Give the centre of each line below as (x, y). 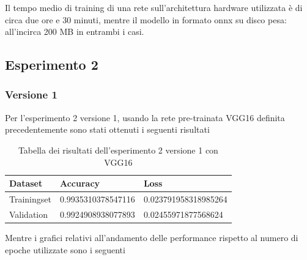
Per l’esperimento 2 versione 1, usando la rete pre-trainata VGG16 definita (145, 117)
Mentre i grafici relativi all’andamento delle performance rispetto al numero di (152, 237)
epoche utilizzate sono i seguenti (65, 249)
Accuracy (80, 183)
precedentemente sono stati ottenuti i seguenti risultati (107, 129)
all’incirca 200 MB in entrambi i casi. (75, 32)
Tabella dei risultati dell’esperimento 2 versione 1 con (118, 150)
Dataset (26, 183)
